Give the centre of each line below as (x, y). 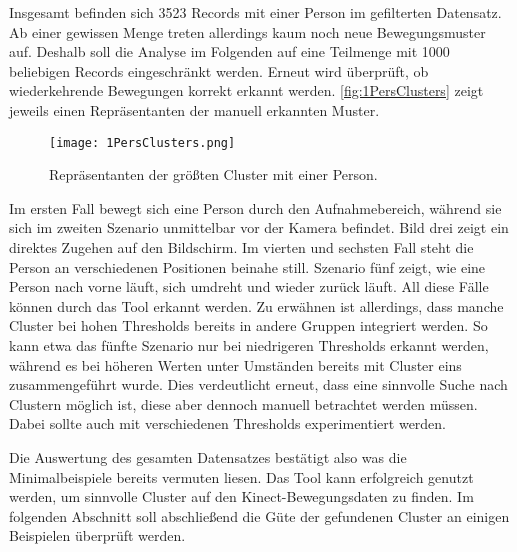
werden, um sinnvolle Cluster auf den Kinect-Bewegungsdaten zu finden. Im (241, 496)
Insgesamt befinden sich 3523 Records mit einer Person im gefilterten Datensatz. (255, 12)
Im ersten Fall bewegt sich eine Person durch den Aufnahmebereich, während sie (255, 207)
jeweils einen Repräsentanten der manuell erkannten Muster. (194, 109)
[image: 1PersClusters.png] (142, 142)
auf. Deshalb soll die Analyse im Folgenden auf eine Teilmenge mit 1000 (229, 51)
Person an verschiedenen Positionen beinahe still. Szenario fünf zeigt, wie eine (247, 266)
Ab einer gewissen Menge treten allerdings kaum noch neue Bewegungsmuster (247, 31)
